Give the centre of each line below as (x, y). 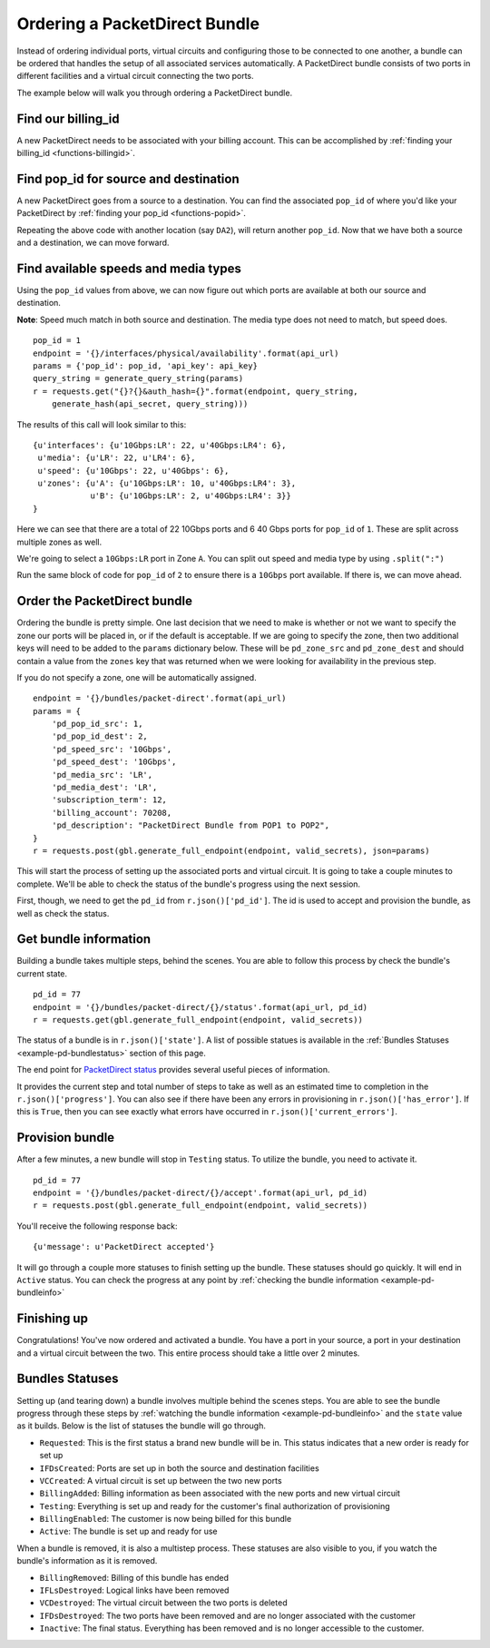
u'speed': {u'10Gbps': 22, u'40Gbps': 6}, (133, 471)
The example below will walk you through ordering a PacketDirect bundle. (155, 93)
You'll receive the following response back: (97, 1226)
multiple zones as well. (59, 542)
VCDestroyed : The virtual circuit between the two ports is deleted (163, 1603)
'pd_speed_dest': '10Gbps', (114, 762)
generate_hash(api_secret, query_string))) (150, 404)
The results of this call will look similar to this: (102, 424)
